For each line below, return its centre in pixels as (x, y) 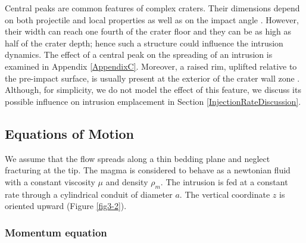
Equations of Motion (70, 133)
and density (127, 181)
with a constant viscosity (50, 181)
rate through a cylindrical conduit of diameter (89, 194)
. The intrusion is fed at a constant (224, 181)
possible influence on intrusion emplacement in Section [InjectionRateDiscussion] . (153, 101)
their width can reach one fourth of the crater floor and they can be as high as (148, 31)
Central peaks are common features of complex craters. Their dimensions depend (152, 8)
